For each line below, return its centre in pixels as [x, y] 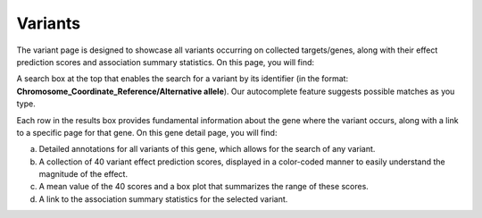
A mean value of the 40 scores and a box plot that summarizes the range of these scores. [204, 187]
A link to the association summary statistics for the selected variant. [163, 199]
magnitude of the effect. [83, 174]
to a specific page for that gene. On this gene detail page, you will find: [147, 132]
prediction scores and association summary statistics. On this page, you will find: [166, 62]
